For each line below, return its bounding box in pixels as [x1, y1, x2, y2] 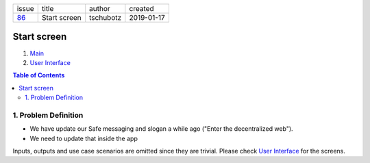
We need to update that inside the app [29, 134, 138, 142]
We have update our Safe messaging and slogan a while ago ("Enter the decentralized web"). [29, 125, 294, 133]
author [89, 4, 111, 13]
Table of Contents [12, 71, 65, 79]
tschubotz [89, 13, 122, 22]
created [129, 4, 154, 13]
